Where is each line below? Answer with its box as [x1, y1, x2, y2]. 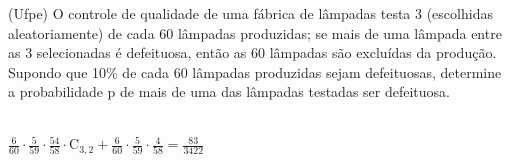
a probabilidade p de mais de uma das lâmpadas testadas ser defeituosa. [8, 81, 450, 102]
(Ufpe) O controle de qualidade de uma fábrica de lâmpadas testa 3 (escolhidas [8, 3, 493, 23]
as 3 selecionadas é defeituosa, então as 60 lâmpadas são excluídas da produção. [8, 42, 497, 63]
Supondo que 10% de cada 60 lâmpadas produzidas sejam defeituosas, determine [8, 61, 502, 82]
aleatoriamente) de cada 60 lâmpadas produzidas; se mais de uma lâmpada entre [8, 22, 502, 43]
